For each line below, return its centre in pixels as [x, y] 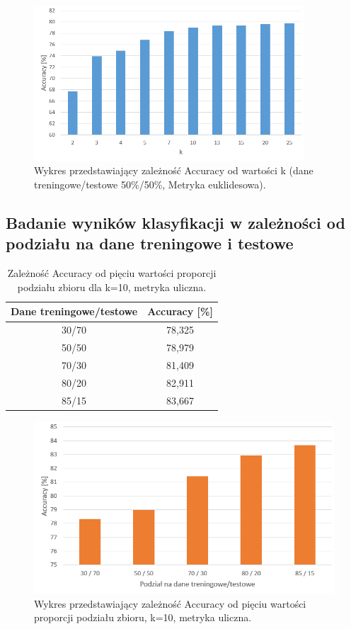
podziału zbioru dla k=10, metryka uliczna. [112, 287]
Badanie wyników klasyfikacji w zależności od [175, 223]
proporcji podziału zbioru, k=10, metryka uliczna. [143, 617]
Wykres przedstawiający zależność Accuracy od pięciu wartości [170, 603]
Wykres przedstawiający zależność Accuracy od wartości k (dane [174, 170]
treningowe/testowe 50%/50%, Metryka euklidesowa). [150, 185]
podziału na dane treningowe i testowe [150, 243]
